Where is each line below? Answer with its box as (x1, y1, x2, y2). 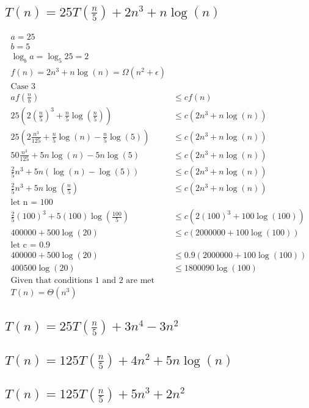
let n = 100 (10, 198, 53, 207)
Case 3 (10, 82, 36, 91)
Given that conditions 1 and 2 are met (10, 276, 154, 285)
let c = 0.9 (10, 241, 51, 250)
